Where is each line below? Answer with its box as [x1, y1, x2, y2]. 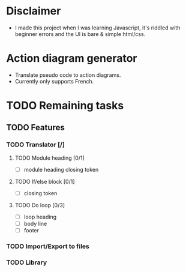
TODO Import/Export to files [6, 242, 90, 250]
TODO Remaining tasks [6, 99, 124, 112]
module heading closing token [23, 166, 99, 173]
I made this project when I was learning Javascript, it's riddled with [14, 24, 181, 31]
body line [23, 220, 47, 227]
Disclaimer [6, 4, 61, 18]
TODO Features [6, 122, 65, 133]
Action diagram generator [6, 52, 137, 65]
